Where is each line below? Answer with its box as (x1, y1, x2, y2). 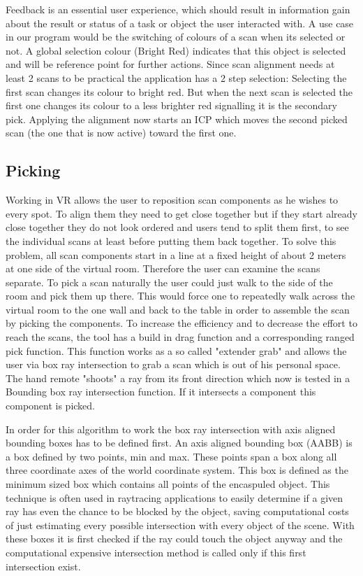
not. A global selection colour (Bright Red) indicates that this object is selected (6, 43, 346, 57)
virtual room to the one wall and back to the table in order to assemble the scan (6, 302, 350, 316)
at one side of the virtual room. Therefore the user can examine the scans (6, 261, 320, 276)
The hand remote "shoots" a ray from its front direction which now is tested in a (6, 370, 350, 385)
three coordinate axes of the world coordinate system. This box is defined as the (6, 463, 348, 477)
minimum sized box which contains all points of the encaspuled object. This (6, 477, 330, 491)
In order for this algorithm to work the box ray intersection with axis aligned (6, 421, 336, 436)
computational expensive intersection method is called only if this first (6, 545, 306, 559)
